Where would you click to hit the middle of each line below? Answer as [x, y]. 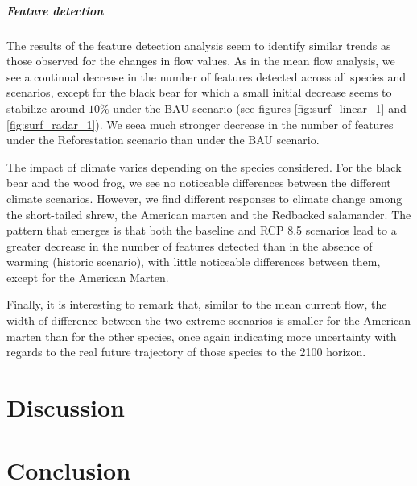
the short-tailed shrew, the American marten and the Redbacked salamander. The [209, 214]
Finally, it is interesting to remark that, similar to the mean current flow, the [197, 304]
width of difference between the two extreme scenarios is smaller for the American [209, 320]
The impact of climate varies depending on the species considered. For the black [204, 166]
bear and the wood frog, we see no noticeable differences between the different [199, 183]
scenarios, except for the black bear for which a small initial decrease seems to [199, 92]
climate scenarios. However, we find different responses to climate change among [204, 198]
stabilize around [46, 108]
